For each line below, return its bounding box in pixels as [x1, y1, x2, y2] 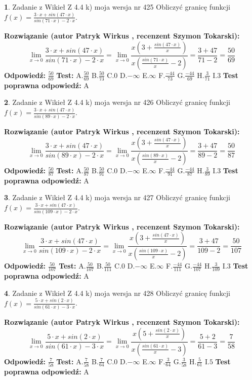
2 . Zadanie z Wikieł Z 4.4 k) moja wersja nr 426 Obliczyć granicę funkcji [4, 97, 230, 107]
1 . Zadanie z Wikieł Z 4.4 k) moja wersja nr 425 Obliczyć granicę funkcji [4, 2, 230, 12]
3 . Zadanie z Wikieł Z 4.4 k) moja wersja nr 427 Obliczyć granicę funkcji [4, 192, 230, 203]
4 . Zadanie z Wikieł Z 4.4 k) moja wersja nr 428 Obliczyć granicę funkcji [4, 287, 230, 298]
